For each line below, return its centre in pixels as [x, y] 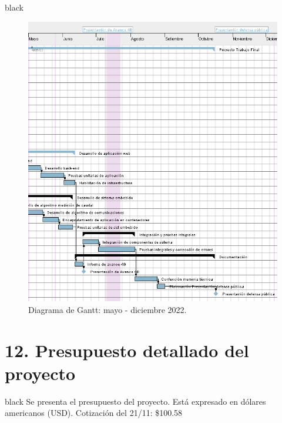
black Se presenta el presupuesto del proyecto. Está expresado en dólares [135, 401]
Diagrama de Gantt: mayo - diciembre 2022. [108, 309]
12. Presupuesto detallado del [127, 350]
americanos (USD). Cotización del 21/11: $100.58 [94, 413]
